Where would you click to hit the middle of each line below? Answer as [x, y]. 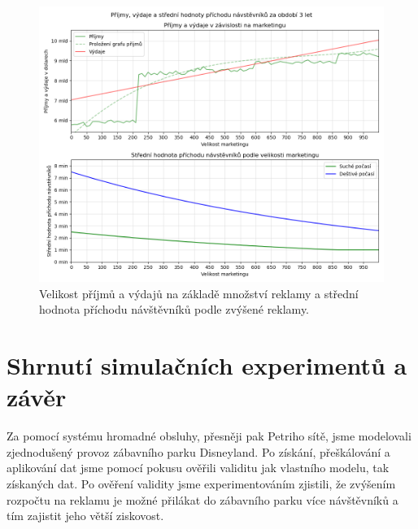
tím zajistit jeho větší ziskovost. [85, 516]
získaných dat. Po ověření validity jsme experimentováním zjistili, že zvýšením [201, 484]
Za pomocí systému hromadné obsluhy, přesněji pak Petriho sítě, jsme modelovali [209, 436]
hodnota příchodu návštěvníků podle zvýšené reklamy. [174, 309]
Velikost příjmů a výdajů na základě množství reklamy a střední [199, 293]
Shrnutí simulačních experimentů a [207, 365]
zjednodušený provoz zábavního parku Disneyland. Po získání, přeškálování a [198, 451]
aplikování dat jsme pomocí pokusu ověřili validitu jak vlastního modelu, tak [198, 468]
